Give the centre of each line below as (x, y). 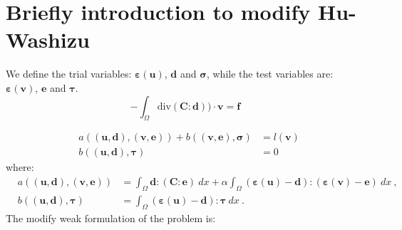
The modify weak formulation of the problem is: (111, 218)
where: (20, 167)
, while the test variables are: (270, 74)
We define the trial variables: (69, 74)
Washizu (48, 40)
